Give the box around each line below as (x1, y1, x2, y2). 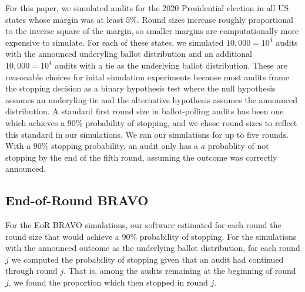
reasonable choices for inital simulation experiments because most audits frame (5, 70, 289, 83)
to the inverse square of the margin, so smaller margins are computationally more (5, 25, 299, 37)
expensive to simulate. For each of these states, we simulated (5, 36, 224, 48)
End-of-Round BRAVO (5, 191, 149, 209)
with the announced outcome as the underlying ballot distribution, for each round (5, 242, 300, 254)
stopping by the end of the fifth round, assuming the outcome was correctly (5, 151, 277, 163)
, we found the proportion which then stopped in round (8, 276, 208, 288)
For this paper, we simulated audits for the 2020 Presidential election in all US (5, 2, 289, 13)
